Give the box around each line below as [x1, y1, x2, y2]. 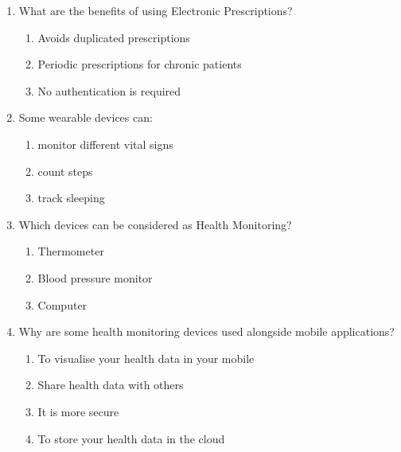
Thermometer [37, 243, 104, 259]
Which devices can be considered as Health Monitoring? [18, 216, 292, 232]
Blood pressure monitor [37, 269, 153, 286]
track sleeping [37, 189, 105, 206]
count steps [37, 162, 93, 179]
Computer [37, 296, 88, 313]
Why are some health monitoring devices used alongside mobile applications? [18, 323, 395, 340]
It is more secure [37, 403, 119, 419]
